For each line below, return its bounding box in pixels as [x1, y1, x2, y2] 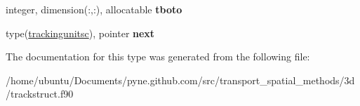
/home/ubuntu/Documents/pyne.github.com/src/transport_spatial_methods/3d [6, 72, 355, 87]
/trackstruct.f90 [6, 86, 74, 101]
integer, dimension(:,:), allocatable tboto [6, 2, 182, 16]
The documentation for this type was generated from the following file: [6, 49, 310, 64]
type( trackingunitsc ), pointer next [6, 25, 155, 40]
